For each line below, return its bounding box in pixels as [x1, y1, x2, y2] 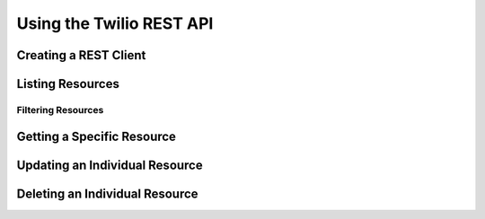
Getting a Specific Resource [16, 128, 177, 144]
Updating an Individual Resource [16, 157, 203, 172]
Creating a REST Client [16, 48, 146, 63]
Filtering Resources [16, 103, 104, 116]
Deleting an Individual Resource [16, 186, 198, 201]
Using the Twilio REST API [16, 13, 214, 33]
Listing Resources [16, 76, 120, 92]
